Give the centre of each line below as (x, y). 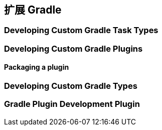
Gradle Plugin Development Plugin (72, 104)
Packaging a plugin (37, 67)
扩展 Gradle (33, 10)
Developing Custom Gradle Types (71, 86)
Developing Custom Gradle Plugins (73, 48)
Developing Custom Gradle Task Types (81, 30)
